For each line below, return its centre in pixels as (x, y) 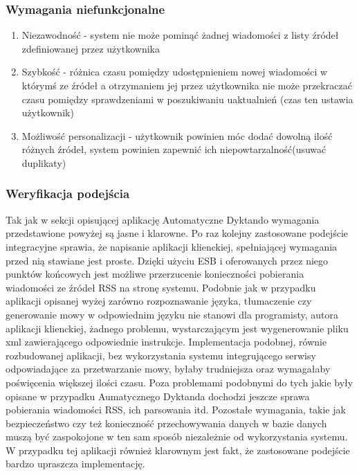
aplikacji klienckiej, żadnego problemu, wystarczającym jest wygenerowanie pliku (177, 328)
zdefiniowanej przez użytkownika (91, 48)
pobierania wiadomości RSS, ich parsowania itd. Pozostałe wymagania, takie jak (176, 410)
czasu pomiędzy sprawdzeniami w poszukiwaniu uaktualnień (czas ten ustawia (187, 99)
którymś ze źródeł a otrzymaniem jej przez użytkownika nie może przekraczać (187, 85)
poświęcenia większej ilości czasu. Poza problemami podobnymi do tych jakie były (179, 382)
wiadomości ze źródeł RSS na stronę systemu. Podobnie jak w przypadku (161, 287)
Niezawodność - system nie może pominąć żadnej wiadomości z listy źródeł (180, 35)
